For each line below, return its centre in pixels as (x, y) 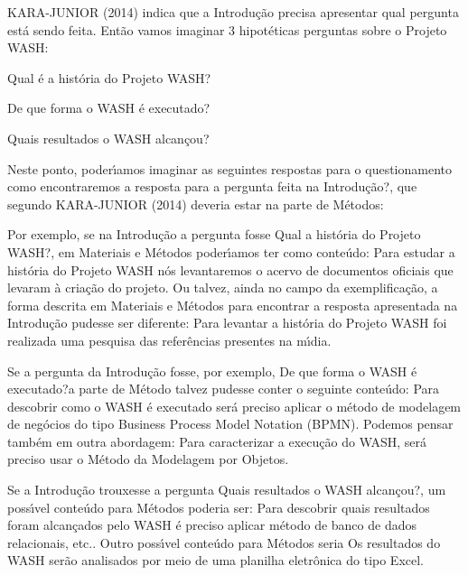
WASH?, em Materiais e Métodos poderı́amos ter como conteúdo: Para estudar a (231, 251)
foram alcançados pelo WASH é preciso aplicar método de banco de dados (212, 525)
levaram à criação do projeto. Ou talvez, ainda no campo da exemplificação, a (223, 287)
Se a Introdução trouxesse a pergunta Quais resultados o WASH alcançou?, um (227, 490)
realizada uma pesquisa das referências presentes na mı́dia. (169, 340)
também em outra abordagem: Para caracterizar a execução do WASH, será (217, 441)
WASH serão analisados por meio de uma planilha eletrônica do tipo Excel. (216, 560)
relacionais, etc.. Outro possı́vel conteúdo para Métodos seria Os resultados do (224, 542)
